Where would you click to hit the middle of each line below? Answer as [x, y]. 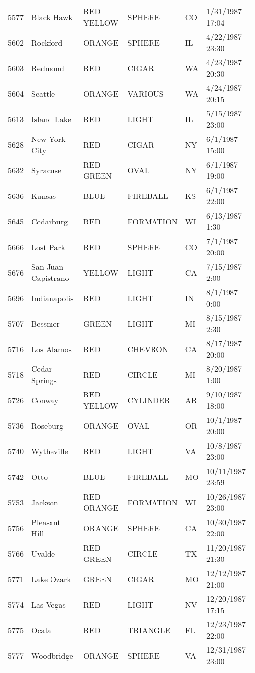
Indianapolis [52, 298]
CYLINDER [149, 400]
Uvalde [43, 553]
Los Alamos [51, 349]
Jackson [45, 502]
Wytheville [50, 451]
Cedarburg [50, 221]
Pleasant [46, 522]
